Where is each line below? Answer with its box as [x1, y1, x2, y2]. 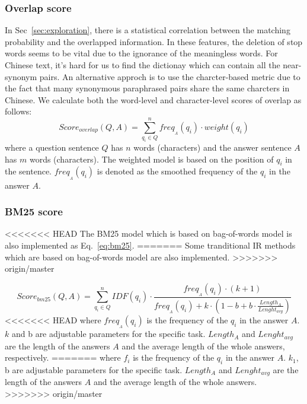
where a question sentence [5, 141, 99, 154]
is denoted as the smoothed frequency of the [97, 165, 258, 177]
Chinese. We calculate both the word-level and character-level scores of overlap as [5, 93, 302, 106]
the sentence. [5, 165, 52, 177]
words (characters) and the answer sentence [133, 141, 292, 154]
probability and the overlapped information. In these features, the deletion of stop [5, 35, 303, 47]
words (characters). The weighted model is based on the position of [29, 152, 274, 165]
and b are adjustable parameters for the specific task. [11, 327, 206, 340]
